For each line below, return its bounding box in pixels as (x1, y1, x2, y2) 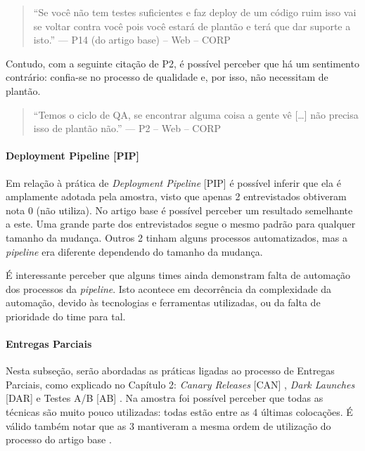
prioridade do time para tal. (6, 308, 126, 323)
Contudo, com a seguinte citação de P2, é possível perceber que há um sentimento (6, 55, 359, 70)
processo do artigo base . (6, 432, 112, 447)
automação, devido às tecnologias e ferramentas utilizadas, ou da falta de (6, 295, 321, 310)
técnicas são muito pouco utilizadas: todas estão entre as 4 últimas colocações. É (6, 405, 353, 419)
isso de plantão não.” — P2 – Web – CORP (33, 121, 222, 136)
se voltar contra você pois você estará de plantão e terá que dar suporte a (33, 18, 351, 33)
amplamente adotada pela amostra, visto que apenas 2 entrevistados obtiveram (6, 189, 347, 204)
